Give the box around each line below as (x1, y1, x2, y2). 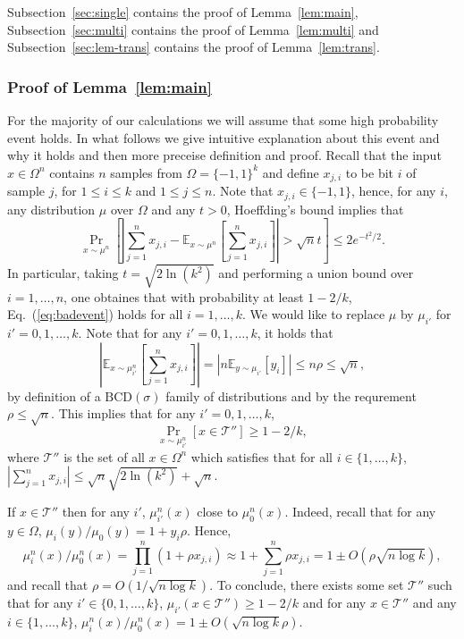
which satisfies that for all (190, 447, 333, 466)
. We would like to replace (242, 305, 385, 324)
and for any (302, 593, 367, 611)
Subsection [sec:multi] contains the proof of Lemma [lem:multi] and (7, 20, 379, 38)
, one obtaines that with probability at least (63, 287, 304, 306)
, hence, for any (350, 181, 436, 200)
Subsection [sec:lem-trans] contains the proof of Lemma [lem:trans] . (7, 38, 380, 56)
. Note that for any (78, 324, 182, 342)
